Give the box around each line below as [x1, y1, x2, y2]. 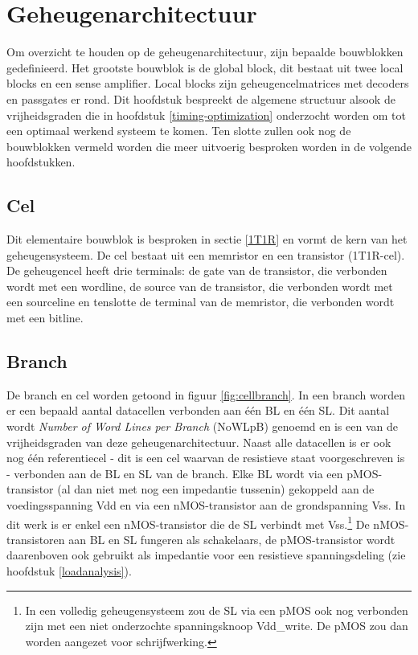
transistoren [6, 530, 65, 547]
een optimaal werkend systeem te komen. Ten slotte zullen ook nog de [6, 122, 351, 139]
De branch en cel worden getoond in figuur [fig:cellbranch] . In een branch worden [6, 386, 405, 403]
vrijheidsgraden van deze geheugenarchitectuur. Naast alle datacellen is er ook [6, 433, 391, 450]
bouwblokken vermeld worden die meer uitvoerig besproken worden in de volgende [6, 137, 412, 154]
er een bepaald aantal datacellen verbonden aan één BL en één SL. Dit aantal [6, 402, 390, 419]
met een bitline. [6, 309, 84, 326]
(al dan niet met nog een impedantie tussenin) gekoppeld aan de [57, 481, 375, 497]
